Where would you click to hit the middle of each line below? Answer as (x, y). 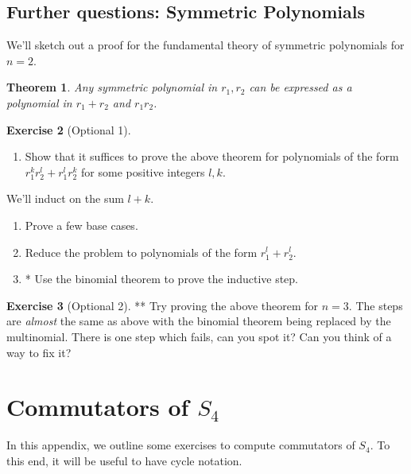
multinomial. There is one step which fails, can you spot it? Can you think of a (199, 336)
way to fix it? (39, 352)
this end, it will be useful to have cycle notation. (124, 460)
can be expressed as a (300, 87)
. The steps (376, 305)
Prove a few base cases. (81, 225)
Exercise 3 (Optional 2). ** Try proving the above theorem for (163, 305)
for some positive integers (143, 171)
